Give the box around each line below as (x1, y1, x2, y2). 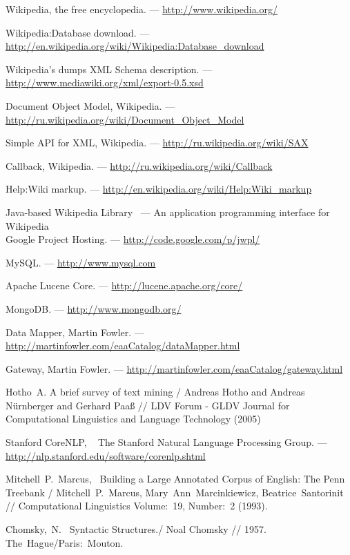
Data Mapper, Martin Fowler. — (6, 324, 144, 339)
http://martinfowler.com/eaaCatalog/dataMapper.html (6, 338, 240, 353)
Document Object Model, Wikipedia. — (6, 98, 175, 113)
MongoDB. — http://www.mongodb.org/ (6, 301, 182, 315)
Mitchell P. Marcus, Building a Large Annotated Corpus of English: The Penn (6, 471, 345, 486)
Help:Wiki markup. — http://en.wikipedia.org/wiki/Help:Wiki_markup (6, 182, 312, 196)
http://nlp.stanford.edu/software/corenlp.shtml (6, 448, 206, 463)
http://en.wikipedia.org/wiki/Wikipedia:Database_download (6, 39, 264, 53)
